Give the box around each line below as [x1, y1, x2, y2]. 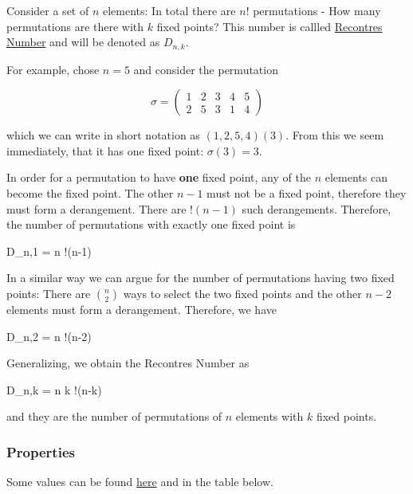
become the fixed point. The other [6, 185, 174, 202]
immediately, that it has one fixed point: [6, 142, 204, 159]
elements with [235, 408, 304, 425]
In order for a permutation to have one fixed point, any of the [6, 169, 311, 186]
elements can [324, 169, 387, 186]
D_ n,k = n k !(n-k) [6, 381, 102, 398]
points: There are [6, 284, 91, 301]
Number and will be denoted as [6, 33, 160, 50]
